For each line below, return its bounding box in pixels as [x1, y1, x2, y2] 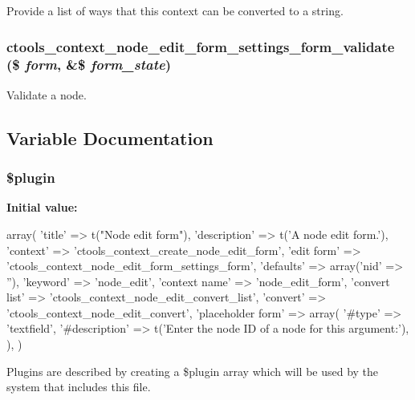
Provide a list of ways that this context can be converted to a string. [6, 2, 344, 18]
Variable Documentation [6, 125, 214, 150]
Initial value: [6, 199, 78, 216]
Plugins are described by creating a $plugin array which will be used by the [6, 362, 379, 379]
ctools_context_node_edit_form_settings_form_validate [6, 36, 395, 56]
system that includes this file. [6, 378, 151, 395]
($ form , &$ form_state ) [6, 55, 171, 75]
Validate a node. [6, 86, 87, 103]
